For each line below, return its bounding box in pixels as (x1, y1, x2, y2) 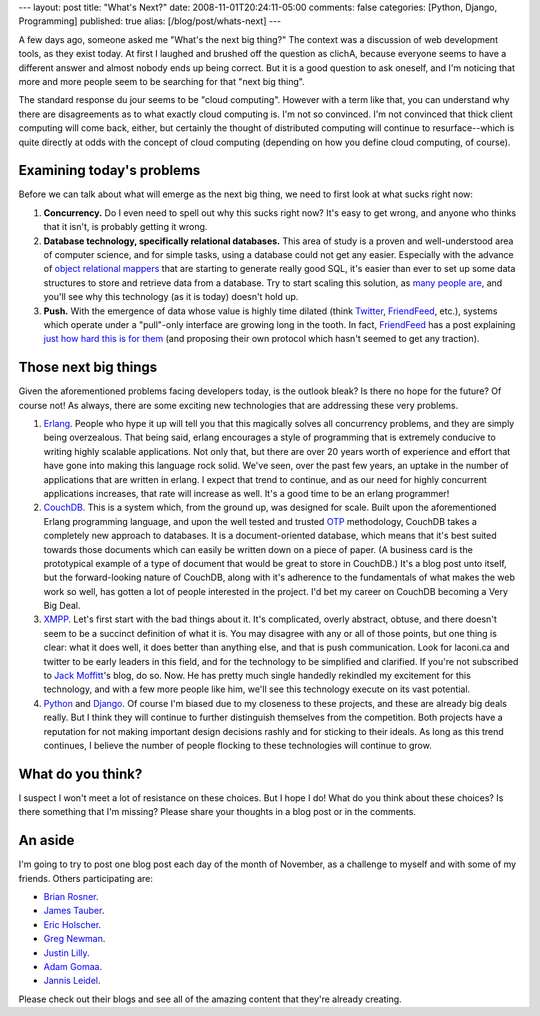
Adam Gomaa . (43, 960, 103, 972)
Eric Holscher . (43, 918, 102, 930)
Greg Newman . (43, 933, 106, 945)
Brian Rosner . (43, 890, 99, 902)
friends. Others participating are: (18, 872, 154, 884)
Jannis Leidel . (43, 975, 101, 987)
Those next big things (18, 359, 158, 376)
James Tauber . (43, 905, 105, 917)
